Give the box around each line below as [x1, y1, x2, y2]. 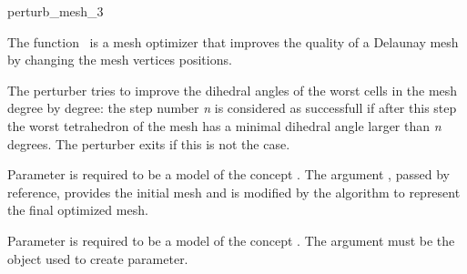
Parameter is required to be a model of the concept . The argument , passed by [7, 165, 450, 184]
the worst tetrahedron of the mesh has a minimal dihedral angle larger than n [7, 116, 442, 135]
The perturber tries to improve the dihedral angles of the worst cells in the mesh [7, 80, 458, 99]
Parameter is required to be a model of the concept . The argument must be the [7, 230, 455, 249]
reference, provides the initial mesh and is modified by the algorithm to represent [7, 182, 461, 201]
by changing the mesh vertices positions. [7, 50, 232, 69]
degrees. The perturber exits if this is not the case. [7, 134, 290, 153]
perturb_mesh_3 [7, 2, 104, 20]
